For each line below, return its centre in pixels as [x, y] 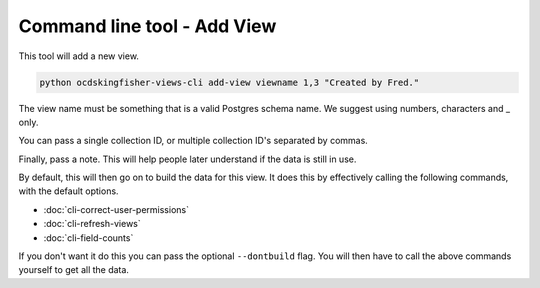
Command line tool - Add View [147, 26]
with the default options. [68, 191]
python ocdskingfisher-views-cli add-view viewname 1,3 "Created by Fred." [229, 82]
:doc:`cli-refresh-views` [92, 224]
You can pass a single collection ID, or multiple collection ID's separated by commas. [193, 141]
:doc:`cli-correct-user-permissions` [116, 209]
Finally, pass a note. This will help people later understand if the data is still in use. [187, 159]
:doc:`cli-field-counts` [88, 237]
